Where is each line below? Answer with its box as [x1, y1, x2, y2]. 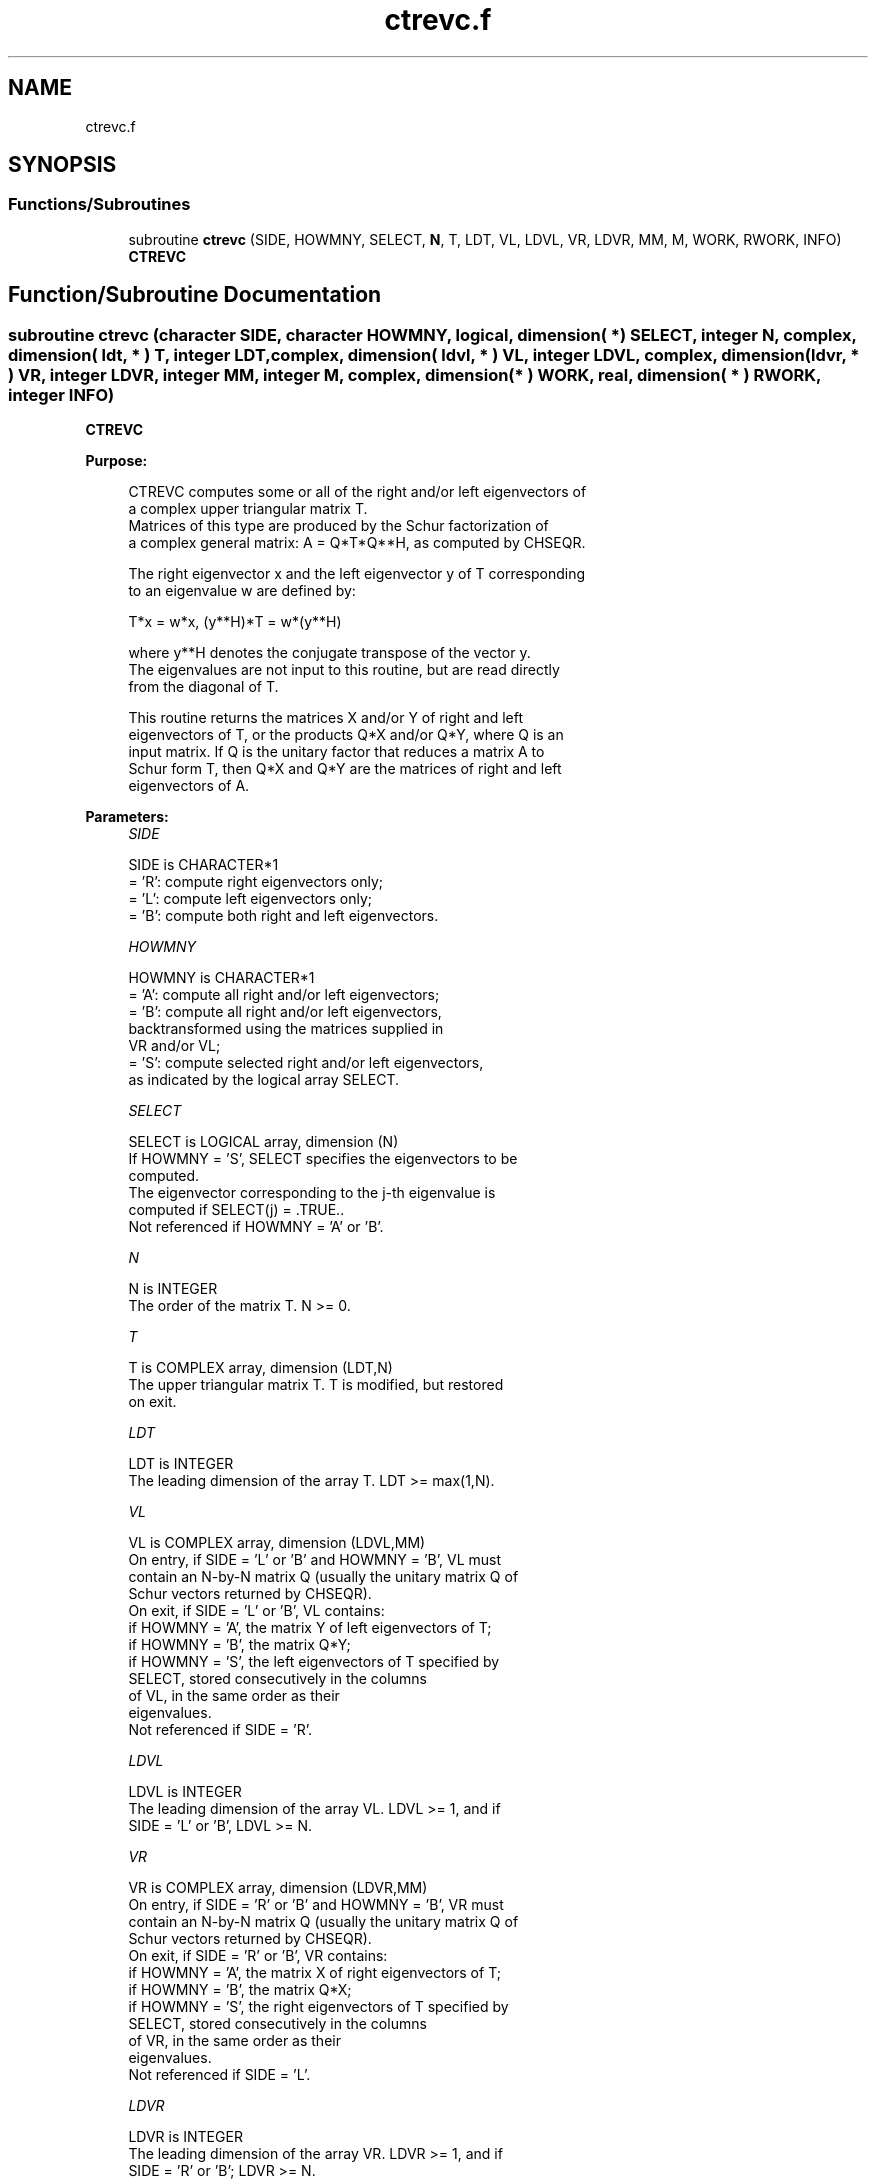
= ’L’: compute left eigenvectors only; [128, 890, 373, 908]
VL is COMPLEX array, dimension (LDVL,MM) [128, 1534, 426, 1552]
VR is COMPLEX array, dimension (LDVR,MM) [128, 1879, 428, 1897]
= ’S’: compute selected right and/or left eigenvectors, [128, 1054, 484, 1072]
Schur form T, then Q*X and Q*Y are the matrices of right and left [128, 760, 562, 778]
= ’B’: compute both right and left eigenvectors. [128, 907, 439, 925]
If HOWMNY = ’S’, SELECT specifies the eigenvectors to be [128, 1150, 518, 1168]
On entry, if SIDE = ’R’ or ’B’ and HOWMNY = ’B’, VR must [128, 1896, 504, 1914]
